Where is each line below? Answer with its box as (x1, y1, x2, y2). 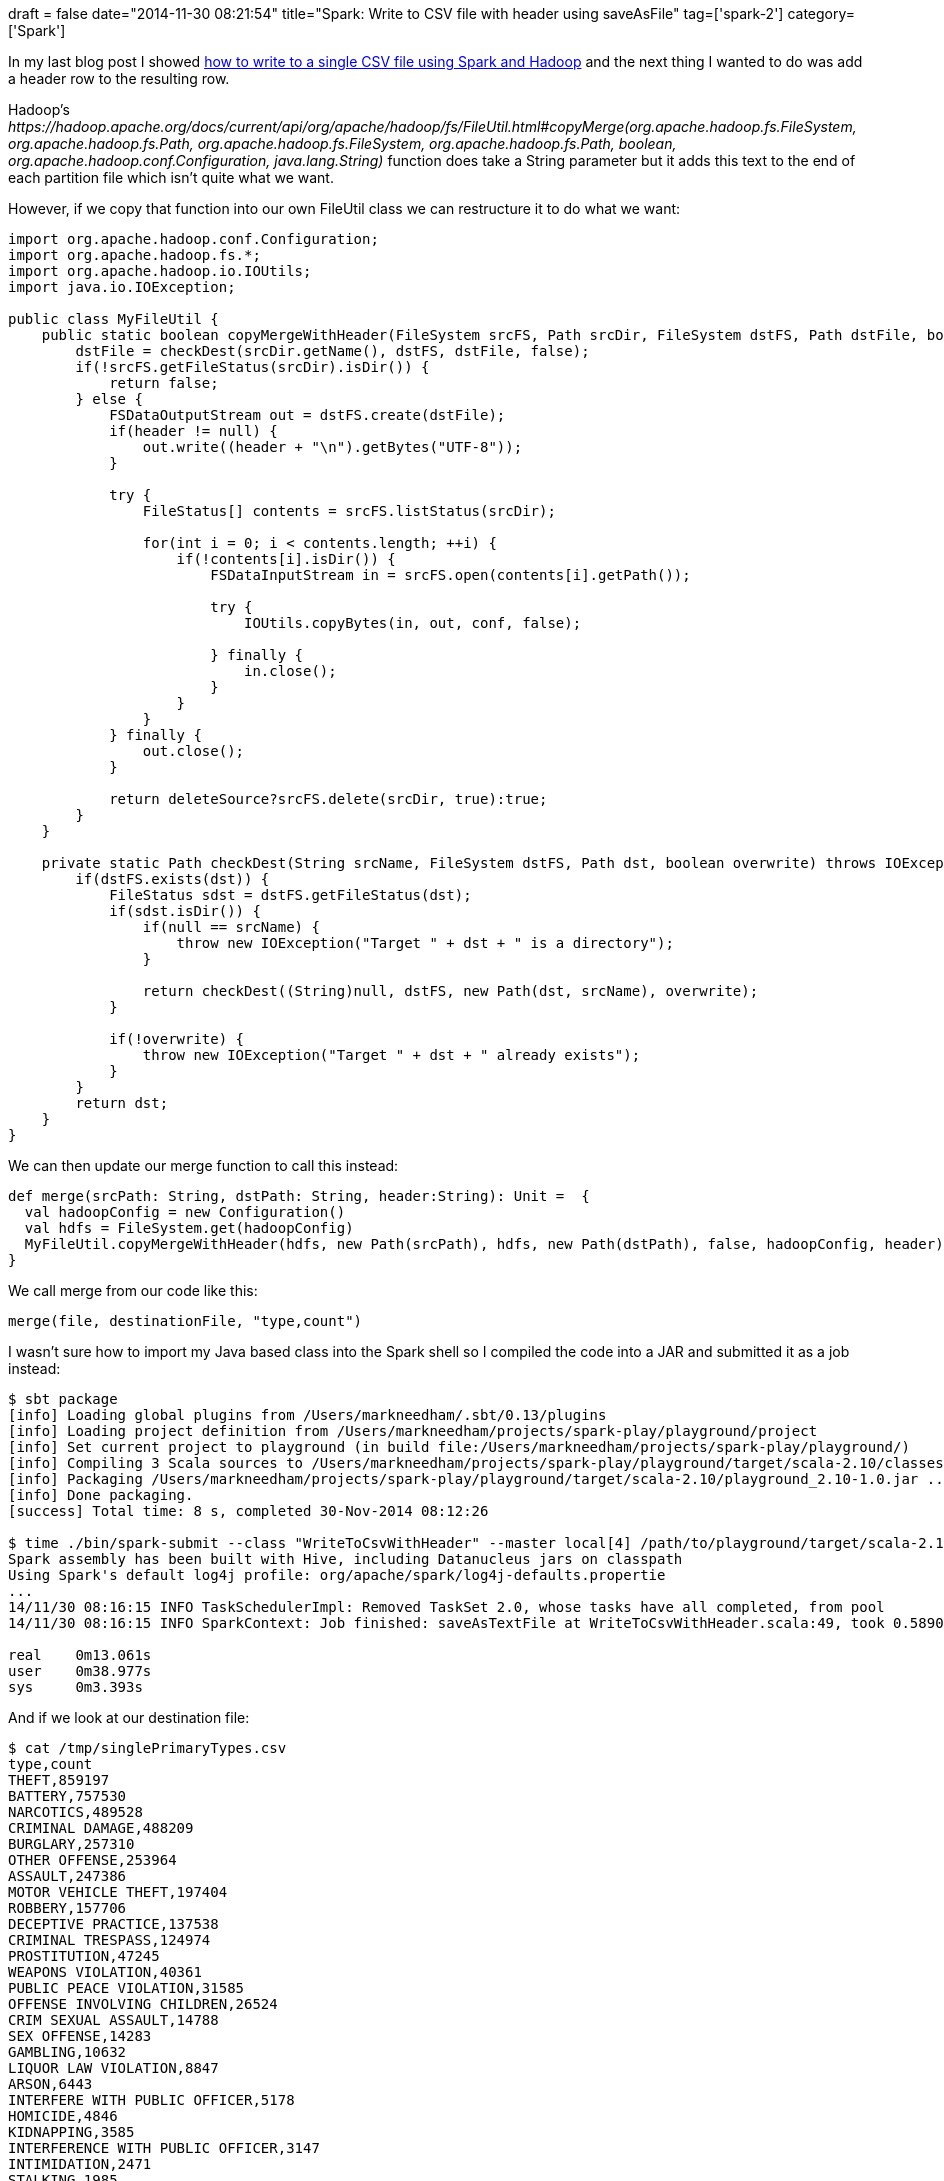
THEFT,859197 (8, 1772, 110, 1788)
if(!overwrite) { (109, 1031, 245, 1047)
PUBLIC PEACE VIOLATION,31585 (8, 1980, 245, 1996)
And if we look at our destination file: (8, 1709, 250, 1726)
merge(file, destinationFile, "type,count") (8, 1313, 363, 1329)
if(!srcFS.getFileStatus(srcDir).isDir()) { (75, 359, 430, 375)
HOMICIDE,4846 (8, 2108, 118, 2124)
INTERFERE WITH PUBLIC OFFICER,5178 (8, 2092, 295, 2108)
